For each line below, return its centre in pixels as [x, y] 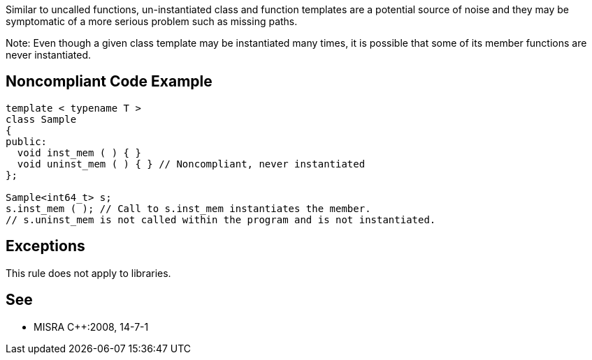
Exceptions [45, 246]
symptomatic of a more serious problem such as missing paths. [152, 21]
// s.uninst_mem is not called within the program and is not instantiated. [221, 219]
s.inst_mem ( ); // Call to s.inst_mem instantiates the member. [188, 208]
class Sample [41, 119]
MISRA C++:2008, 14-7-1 [91, 327]
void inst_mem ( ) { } [79, 152]
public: [27, 141]
